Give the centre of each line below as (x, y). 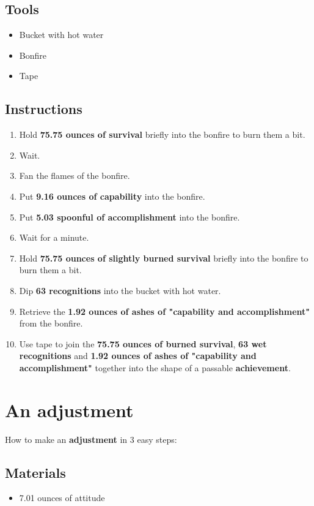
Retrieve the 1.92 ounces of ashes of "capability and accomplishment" (165, 311)
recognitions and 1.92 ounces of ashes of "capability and (138, 356)
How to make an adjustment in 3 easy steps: (91, 439)
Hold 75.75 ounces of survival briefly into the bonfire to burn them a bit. (162, 134)
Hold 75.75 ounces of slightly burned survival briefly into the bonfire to (164, 258)
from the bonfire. (51, 323)
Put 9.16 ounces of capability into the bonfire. (112, 196)
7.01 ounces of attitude (62, 498)
